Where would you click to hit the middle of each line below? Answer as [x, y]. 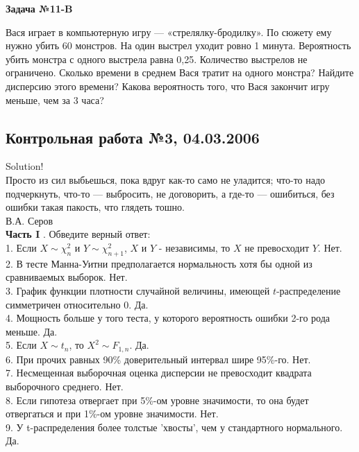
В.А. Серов [30, 220]
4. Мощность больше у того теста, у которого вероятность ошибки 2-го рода [168, 318]
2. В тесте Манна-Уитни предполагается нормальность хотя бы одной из [159, 263]
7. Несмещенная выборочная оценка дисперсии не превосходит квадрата [159, 373]
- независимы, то [194, 247]
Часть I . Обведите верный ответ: [78, 234]
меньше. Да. [32, 331]
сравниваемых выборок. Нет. [67, 277]
